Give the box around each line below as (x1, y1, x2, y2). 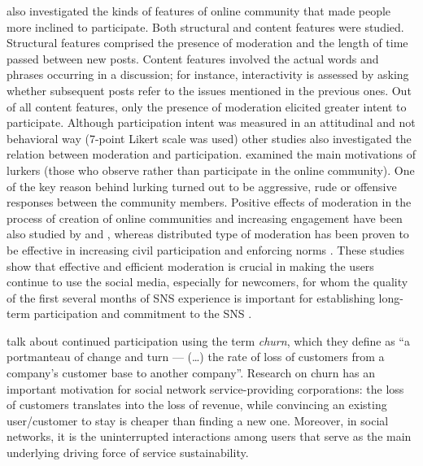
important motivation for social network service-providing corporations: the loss (7, 380, 404, 397)
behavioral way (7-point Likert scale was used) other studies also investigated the (7, 129, 412, 146)
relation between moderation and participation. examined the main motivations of (7, 146, 416, 163)
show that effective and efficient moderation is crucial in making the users (7, 257, 374, 274)
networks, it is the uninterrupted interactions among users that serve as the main (7, 428, 412, 445)
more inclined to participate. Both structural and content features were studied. (7, 18, 404, 35)
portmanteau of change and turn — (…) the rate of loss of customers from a (7, 348, 385, 365)
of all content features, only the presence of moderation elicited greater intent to (7, 98, 407, 115)
